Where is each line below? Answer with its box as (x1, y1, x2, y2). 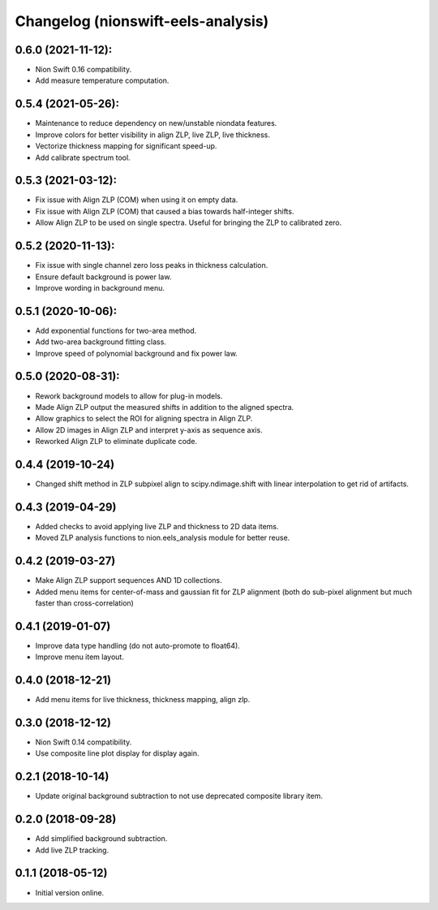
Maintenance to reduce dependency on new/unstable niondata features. (35, 119, 277, 128)
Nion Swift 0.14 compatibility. (35, 737, 132, 747)
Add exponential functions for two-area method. (35, 326, 197, 335)
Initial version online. (35, 887, 105, 897)
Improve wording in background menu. (35, 282, 165, 292)
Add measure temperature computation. (35, 75, 170, 85)
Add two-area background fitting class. (35, 337, 166, 347)
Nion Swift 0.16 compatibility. (35, 65, 132, 75)
